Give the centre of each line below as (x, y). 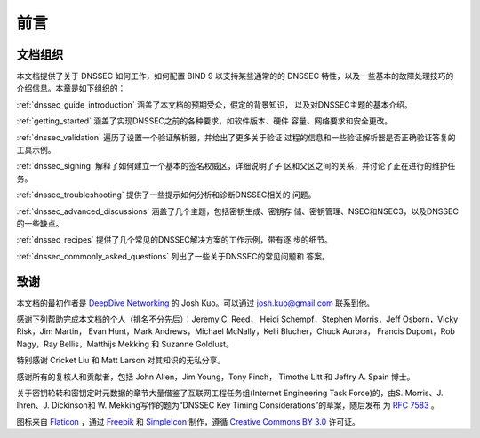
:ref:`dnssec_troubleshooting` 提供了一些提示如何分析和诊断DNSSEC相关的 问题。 (166, 195)
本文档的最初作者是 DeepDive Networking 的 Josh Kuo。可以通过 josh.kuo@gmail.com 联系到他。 (196, 303)
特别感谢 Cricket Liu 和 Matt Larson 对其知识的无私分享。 (121, 361)
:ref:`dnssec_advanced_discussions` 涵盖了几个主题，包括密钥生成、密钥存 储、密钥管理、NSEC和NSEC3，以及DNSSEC (238, 211)
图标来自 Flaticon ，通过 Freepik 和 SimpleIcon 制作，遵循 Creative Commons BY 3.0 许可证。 (188, 421)
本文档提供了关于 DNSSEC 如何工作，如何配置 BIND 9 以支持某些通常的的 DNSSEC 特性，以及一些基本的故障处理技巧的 (235, 76)
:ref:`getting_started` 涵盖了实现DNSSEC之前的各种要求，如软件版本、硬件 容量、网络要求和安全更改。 (204, 121)
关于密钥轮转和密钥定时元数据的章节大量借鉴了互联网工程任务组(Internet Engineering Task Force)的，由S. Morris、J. (230, 393)
